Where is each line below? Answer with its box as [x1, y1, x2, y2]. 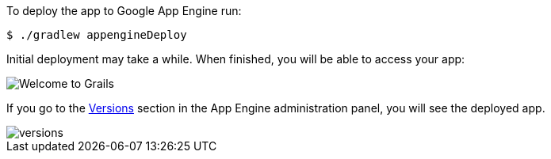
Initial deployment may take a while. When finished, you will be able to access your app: [6, 52, 465, 66]
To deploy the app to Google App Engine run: [6, 4, 242, 17]
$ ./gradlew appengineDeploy [6, 28, 187, 41]
